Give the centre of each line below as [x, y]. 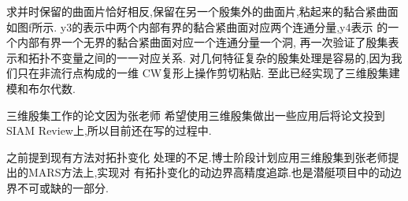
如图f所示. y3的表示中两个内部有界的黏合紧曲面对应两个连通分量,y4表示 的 [197, 26]
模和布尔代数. [41, 88]
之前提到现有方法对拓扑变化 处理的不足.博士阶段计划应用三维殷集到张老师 [197, 156]
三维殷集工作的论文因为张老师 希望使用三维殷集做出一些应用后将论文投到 [196, 115]
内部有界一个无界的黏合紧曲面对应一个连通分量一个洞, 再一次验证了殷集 [202, 42]
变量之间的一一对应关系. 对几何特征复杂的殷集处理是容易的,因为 [226, 57]
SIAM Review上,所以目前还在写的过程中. [109, 130]
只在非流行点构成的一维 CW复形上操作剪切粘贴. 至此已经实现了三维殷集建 [208, 73]
